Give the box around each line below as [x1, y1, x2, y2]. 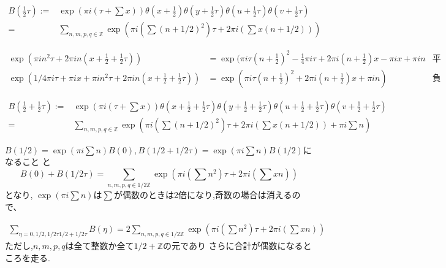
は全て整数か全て [65, 239, 134, 252]
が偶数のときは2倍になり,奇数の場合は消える [113, 188, 292, 201]
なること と [5, 155, 51, 168]
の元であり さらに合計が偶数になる [163, 239, 303, 252]
